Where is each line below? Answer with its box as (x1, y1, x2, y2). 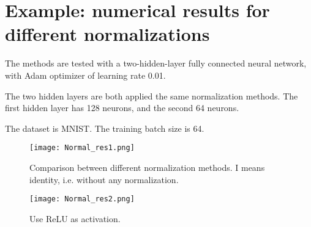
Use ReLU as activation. (29, 212, 121, 225)
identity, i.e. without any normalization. (29, 173, 179, 186)
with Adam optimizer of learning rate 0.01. (5, 68, 166, 81)
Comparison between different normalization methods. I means (29, 160, 265, 173)
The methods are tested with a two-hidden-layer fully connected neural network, (5, 57, 307, 70)
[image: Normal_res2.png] (29, 195, 135, 204)
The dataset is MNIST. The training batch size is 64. (5, 121, 204, 134)
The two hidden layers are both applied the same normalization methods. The (5, 89, 298, 102)
